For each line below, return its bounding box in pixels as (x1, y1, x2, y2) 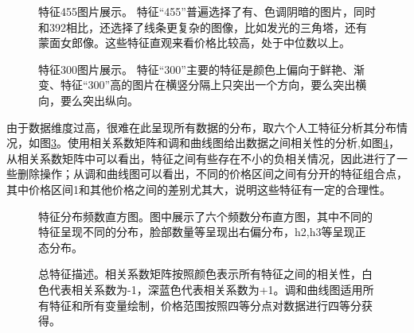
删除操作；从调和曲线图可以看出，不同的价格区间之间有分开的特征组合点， (17, 165, 408, 182)
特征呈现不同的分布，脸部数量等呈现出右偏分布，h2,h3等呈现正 (38, 223, 366, 240)
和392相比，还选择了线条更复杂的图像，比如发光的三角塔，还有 (38, 18, 367, 35)
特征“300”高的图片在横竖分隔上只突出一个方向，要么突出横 (60, 76, 367, 93)
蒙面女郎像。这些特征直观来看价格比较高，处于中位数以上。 (38, 34, 350, 51)
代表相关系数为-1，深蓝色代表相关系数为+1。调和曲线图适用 (49, 281, 363, 297)
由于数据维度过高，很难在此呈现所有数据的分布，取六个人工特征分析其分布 (6, 118, 396, 135)
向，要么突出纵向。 (38, 91, 139, 108)
